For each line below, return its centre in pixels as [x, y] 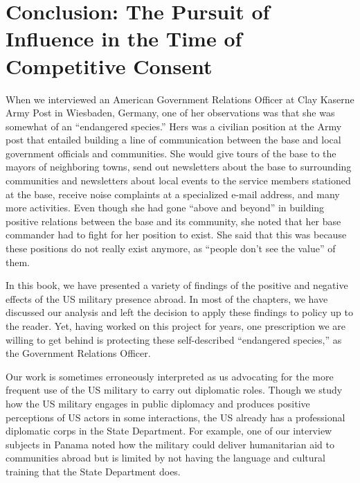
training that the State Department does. [93, 471]
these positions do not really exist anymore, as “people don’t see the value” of [171, 248]
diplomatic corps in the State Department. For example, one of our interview [169, 431]
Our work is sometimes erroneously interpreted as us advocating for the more [170, 376]
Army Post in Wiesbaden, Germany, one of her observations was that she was [170, 113]
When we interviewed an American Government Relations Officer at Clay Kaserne [180, 99]
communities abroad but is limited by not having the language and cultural [165, 458]
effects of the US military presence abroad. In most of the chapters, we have [167, 298]
